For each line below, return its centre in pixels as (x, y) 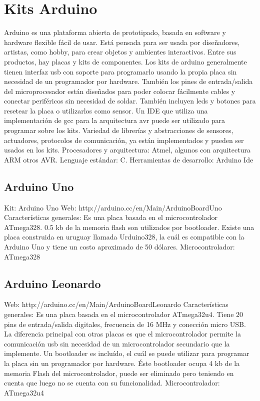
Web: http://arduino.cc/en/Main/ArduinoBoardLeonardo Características (116, 304)
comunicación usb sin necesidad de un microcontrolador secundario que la (117, 343)
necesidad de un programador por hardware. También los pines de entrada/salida (128, 81)
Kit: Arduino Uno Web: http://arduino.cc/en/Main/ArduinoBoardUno (113, 207)
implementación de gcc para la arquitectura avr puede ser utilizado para (115, 120)
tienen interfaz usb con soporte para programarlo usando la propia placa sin (120, 71)
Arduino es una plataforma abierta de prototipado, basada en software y (115, 32)
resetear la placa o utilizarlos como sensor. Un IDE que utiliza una (106, 110)
